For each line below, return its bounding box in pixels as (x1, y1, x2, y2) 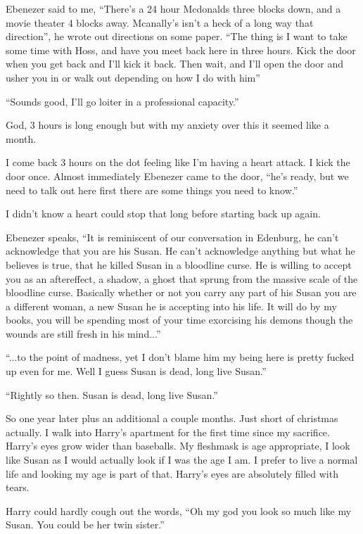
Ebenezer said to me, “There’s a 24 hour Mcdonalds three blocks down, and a (6, 1, 341, 15)
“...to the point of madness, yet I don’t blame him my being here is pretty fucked (6, 350, 355, 364)
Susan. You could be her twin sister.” (6, 517, 165, 532)
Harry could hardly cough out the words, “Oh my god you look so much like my (6, 503, 352, 518)
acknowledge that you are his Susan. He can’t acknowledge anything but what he (6, 243, 355, 258)
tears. (6, 480, 30, 495)
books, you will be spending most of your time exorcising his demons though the (6, 312, 353, 327)
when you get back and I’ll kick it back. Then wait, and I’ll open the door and (6, 56, 343, 71)
